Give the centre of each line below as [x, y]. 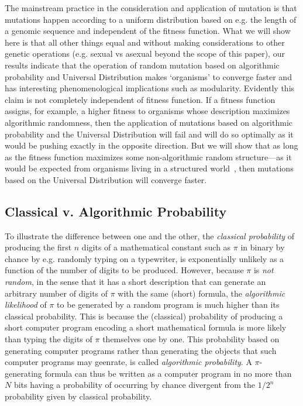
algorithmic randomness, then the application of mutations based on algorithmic [149, 122]
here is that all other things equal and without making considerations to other [145, 42]
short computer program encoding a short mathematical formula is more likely [146, 327]
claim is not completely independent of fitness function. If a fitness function [140, 99]
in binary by [263, 247]
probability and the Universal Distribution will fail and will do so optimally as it [149, 134]
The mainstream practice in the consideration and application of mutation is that [151, 8]
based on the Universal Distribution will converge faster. [106, 179]
